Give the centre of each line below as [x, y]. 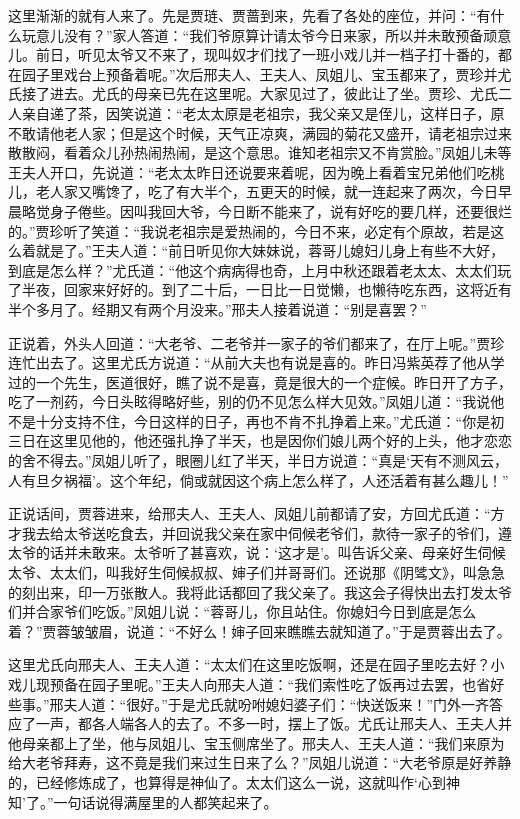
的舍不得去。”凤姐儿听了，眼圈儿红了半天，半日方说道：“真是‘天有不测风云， [258, 460]
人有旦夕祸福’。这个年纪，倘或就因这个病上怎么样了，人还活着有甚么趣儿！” [258, 479]
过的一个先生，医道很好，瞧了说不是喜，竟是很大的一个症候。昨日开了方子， [260, 381]
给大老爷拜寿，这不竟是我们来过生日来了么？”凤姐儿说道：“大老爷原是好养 [253, 762]
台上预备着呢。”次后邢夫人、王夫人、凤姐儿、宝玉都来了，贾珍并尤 [294, 73]
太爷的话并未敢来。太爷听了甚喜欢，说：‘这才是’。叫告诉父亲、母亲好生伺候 [257, 552]
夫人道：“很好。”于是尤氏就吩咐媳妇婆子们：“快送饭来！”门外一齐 [276, 703]
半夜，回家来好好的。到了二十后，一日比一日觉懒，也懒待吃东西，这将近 [259, 289]
